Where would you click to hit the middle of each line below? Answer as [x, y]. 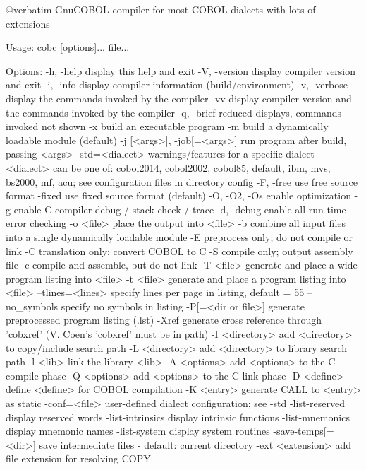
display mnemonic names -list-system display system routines [138, 431]
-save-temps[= [304, 431]
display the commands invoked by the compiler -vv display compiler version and [179, 98]
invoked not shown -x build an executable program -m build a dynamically [167, 126]
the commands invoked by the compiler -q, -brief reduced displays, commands [174, 112]
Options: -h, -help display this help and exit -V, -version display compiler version [181, 70]
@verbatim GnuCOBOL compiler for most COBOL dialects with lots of [161, 9]
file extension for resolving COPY [78, 458]
